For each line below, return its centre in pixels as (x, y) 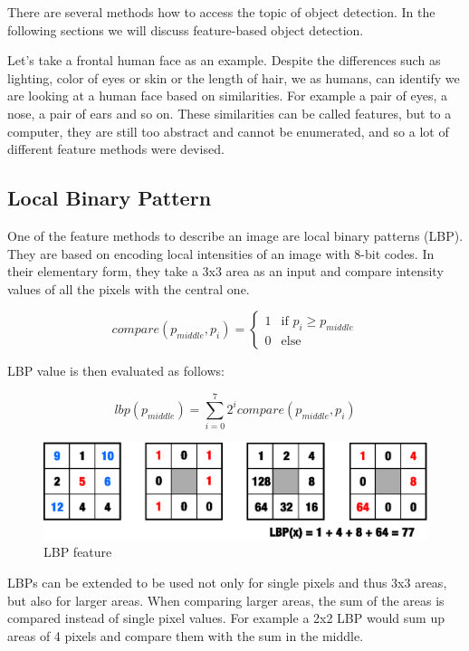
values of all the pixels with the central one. (129, 288)
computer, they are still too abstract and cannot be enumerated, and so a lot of (228, 131)
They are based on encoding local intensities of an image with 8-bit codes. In (221, 253)
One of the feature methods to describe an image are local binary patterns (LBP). (235, 235)
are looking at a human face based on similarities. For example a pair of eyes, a (227, 96)
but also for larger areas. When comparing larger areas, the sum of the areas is (226, 600)
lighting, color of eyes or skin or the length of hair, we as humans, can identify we (234, 77)
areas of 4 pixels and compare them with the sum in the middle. (186, 635)
